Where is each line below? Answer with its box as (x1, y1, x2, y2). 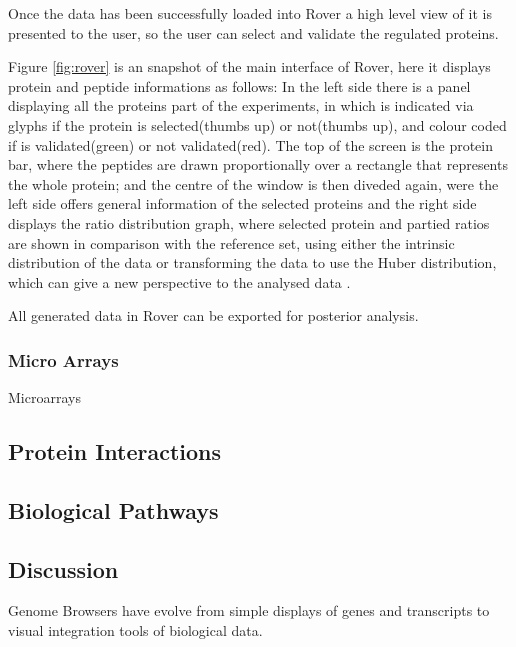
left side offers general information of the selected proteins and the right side (8, 193, 477, 214)
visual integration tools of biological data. (8, 620, 263, 641)
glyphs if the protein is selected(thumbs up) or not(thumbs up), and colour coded (8, 114, 507, 135)
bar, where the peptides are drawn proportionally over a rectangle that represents (8, 154, 508, 175)
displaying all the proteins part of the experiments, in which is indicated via (8, 95, 474, 116)
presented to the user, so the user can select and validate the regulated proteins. (8, 22, 499, 43)
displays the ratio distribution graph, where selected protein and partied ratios (8, 212, 490, 233)
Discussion (8, 553, 119, 584)
